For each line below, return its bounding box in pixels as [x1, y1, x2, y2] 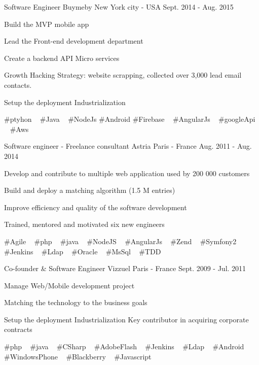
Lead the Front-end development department [4, 36, 143, 46]
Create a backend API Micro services [4, 52, 120, 63]
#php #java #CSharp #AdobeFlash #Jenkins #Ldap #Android [4, 341, 244, 352]
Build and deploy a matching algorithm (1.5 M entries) [4, 185, 175, 195]
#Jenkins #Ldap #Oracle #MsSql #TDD [4, 246, 161, 256]
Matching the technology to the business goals [4, 297, 147, 308]
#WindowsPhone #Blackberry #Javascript [4, 351, 152, 361]
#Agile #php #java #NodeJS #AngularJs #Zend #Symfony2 [4, 236, 237, 246]
